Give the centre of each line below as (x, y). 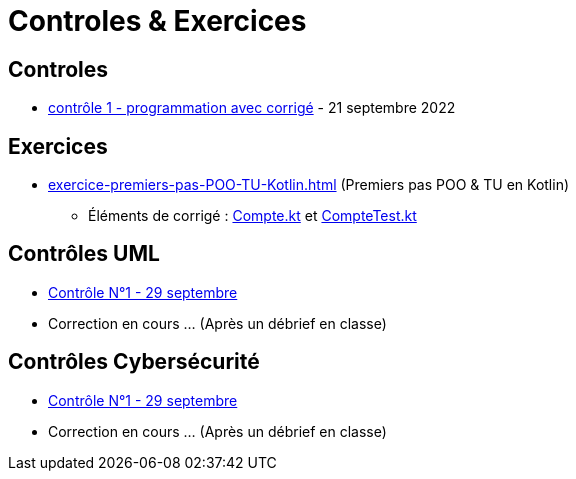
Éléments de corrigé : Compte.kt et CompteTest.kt (252, 216)
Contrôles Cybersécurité (134, 362)
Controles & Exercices (157, 21)
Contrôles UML (84, 254)
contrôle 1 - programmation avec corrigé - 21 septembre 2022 (252, 108)
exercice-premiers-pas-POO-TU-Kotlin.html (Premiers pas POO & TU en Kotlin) (309, 185)
